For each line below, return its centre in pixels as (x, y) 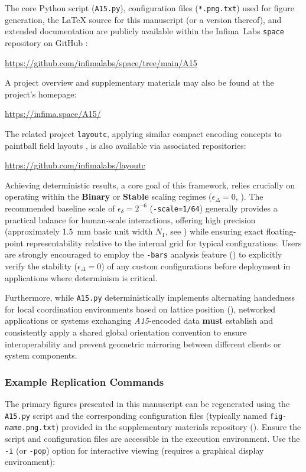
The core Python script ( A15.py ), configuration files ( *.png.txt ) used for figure (149, 8)
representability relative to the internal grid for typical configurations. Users (164, 242)
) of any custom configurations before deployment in (196, 266)
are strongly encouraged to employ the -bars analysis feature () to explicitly (144, 254)
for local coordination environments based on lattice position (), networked (140, 309)
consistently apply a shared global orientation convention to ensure (126, 332)
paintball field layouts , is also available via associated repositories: (126, 145)
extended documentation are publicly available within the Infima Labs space (144, 31)
